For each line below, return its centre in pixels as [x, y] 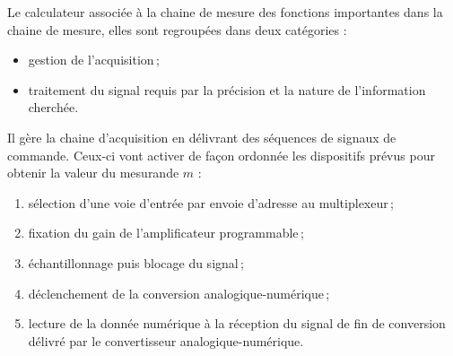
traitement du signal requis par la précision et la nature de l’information [227, 89]
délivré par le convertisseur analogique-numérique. [166, 340]
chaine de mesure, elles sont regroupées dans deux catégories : [177, 29]
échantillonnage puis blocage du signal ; [136, 262]
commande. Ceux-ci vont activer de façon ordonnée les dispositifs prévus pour [221, 155]
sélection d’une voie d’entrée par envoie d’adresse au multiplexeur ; [211, 202]
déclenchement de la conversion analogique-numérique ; [179, 293]
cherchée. [53, 107]
